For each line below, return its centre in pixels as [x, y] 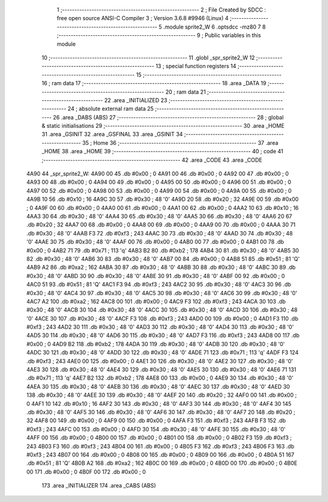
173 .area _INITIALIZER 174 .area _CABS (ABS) [99, 486]
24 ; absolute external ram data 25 [111, 109]
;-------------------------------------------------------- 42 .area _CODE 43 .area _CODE [152, 160]
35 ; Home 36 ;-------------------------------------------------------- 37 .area [180, 142]
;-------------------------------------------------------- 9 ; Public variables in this [159, 35]
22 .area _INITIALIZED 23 [136, 100]
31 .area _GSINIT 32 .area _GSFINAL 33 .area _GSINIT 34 [112, 134]
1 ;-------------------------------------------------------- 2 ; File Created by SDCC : [162, 10]
